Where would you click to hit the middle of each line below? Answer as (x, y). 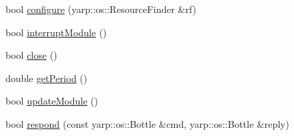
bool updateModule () (52, 101)
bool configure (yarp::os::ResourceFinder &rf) (101, 9)
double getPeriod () (47, 78)
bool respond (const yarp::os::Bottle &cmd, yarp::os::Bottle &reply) (147, 123)
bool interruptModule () (56, 32)
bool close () (32, 55)
